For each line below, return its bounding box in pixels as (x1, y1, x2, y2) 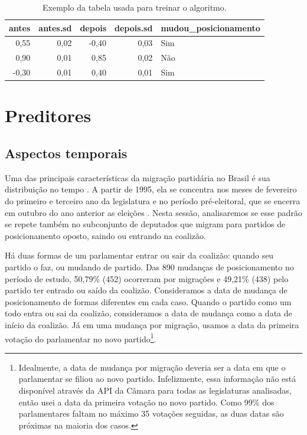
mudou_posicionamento (161, 21, 260, 34)
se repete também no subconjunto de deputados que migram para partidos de (5, 218, 286, 230)
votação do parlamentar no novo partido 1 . (5, 331, 156, 345)
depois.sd (115, 21, 153, 34)
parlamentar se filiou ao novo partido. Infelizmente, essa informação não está (18, 372, 296, 385)
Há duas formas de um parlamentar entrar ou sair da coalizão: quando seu (5, 249, 274, 261)
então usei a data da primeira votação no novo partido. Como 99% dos (18, 395, 275, 408)
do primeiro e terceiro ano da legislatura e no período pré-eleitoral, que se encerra (5, 194, 301, 207)
